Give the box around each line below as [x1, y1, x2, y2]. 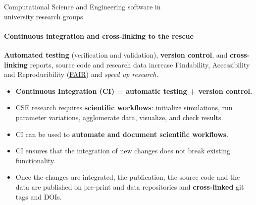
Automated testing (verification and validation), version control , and [4, 49, 228, 60]
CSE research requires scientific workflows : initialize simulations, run [15, 102, 233, 113]
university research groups [4, 11, 83, 21]
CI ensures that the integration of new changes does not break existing [15, 145, 231, 156]
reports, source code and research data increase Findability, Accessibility [30, 59, 250, 69]
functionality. [15, 155, 55, 165]
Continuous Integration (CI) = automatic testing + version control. [15, 85, 253, 96]
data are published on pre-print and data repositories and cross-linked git [15, 181, 244, 192]
